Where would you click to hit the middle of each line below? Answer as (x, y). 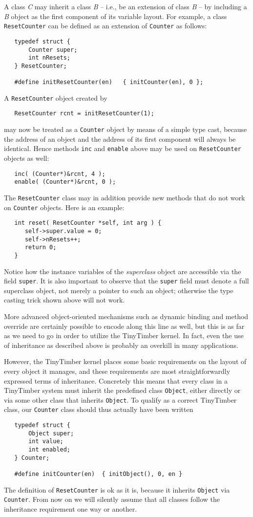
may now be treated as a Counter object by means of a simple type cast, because (126, 129)
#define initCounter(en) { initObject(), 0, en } (98, 474)
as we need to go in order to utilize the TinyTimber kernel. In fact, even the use (124, 335)
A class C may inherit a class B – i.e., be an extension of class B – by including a (126, 6)
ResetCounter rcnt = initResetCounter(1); (84, 114)
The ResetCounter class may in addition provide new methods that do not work (125, 197)
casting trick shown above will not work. (64, 300)
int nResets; (50, 58)
